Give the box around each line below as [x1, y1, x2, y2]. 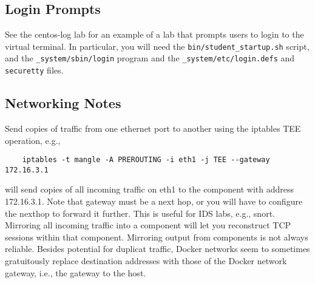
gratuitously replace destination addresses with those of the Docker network [5, 254, 287, 267]
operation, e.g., [5, 134, 61, 146]
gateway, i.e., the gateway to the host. [5, 266, 146, 279]
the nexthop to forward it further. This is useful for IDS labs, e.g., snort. [5, 206, 275, 219]
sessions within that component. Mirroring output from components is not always [5, 230, 308, 243]
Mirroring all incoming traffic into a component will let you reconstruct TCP [5, 219, 291, 231]
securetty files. [5, 64, 64, 77]
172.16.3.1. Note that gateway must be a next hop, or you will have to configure [5, 195, 303, 208]
